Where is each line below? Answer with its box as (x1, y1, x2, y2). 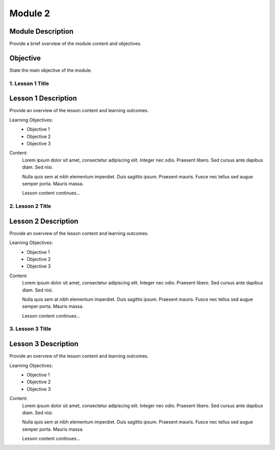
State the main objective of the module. (9, 67, 92, 73)
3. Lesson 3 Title (9, 325, 51, 332)
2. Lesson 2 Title (9, 203, 51, 210)
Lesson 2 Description (9, 217, 78, 225)
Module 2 (9, 8, 50, 19)
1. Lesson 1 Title (9, 80, 49, 87)
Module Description (9, 27, 74, 36)
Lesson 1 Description (9, 94, 77, 103)
